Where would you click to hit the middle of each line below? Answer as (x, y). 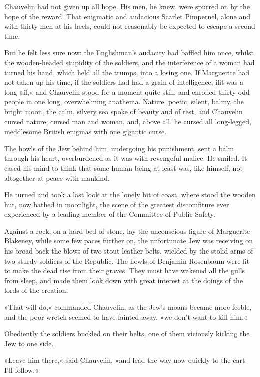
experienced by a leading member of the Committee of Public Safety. (110, 214)
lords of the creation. (36, 290)
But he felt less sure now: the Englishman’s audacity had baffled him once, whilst (129, 52)
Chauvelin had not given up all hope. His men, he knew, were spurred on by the (127, 6)
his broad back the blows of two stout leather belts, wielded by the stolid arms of (129, 251)
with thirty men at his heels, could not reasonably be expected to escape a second (130, 26)
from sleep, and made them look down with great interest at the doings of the (124, 280)
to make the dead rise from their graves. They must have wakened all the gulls (125, 270)
